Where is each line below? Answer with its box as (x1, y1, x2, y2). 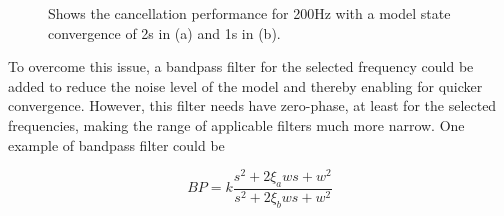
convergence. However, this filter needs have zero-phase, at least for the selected (8, 95, 497, 116)
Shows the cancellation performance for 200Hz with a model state (48, 3, 451, 23)
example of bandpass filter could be (8, 134, 225, 155)
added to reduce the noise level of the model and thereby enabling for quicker (8, 75, 483, 96)
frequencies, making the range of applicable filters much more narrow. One (8, 114, 465, 135)
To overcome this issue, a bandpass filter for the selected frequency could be (8, 56, 474, 77)
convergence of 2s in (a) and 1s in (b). (48, 22, 281, 43)
